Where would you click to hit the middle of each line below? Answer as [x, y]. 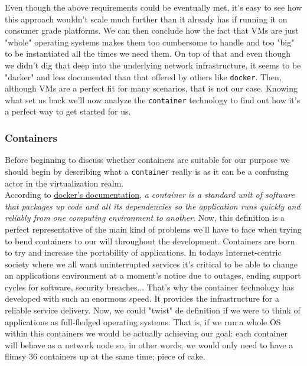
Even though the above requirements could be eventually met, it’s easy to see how [153, 7]
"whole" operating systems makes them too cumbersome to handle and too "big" [150, 42]
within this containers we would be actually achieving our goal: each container [146, 333]
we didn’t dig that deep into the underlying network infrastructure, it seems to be [153, 65]
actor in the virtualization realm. [64, 183]
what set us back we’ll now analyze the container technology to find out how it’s [153, 99]
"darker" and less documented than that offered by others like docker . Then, [143, 76]
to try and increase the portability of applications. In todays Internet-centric [143, 252]
